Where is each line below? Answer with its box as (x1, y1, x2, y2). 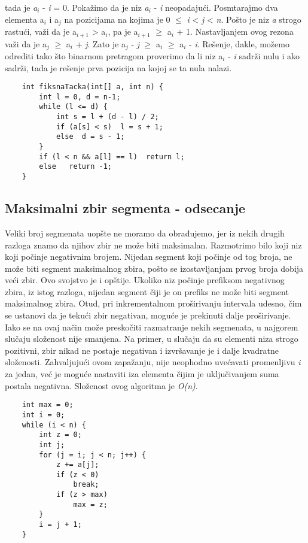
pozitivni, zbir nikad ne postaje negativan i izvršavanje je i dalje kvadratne (5, 344, 279, 356)
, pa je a (108, 25, 138, 38)
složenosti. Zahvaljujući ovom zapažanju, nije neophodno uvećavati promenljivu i (5, 356, 301, 368)
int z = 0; (39, 430, 82, 439)
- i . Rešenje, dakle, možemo (189, 37, 289, 50)
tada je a (5, 1, 38, 13)
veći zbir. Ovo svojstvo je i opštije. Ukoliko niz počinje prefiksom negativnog (5, 274, 285, 286)
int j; (39, 440, 65, 449)
